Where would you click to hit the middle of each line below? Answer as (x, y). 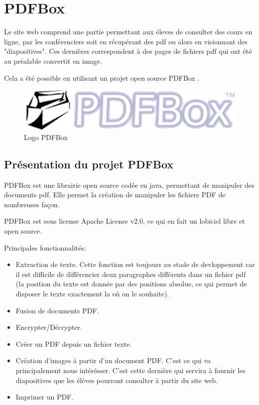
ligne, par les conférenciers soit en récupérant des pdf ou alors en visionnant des (126, 41)
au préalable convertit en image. (53, 61)
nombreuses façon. (32, 204)
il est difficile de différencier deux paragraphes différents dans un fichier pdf (131, 274)
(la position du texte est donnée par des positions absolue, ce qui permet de (131, 284)
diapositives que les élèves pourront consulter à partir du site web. (117, 380)
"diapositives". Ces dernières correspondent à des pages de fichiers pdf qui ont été (128, 51)
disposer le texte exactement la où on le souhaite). (92, 294)
